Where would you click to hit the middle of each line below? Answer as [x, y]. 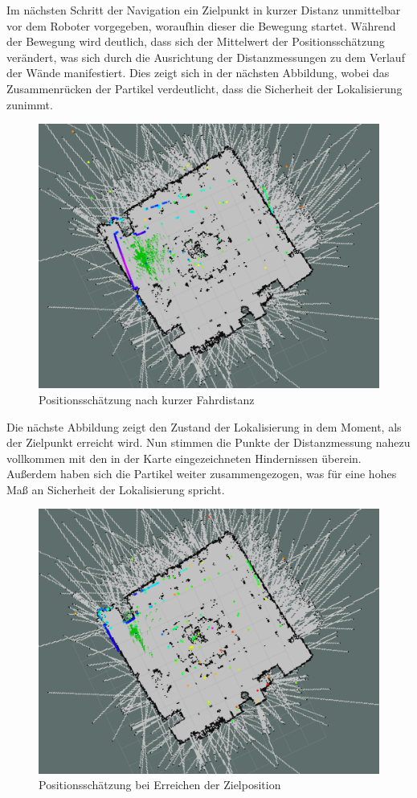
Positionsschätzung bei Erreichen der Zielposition [160, 785]
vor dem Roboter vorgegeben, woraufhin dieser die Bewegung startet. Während [201, 25]
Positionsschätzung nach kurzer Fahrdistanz [147, 399]
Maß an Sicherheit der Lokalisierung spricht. [116, 489]
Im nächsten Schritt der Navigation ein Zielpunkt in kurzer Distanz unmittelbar [204, 10]
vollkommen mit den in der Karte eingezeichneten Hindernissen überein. [184, 458]
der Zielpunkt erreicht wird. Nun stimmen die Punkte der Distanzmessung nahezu [208, 442]
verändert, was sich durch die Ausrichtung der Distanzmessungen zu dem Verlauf [206, 57]
